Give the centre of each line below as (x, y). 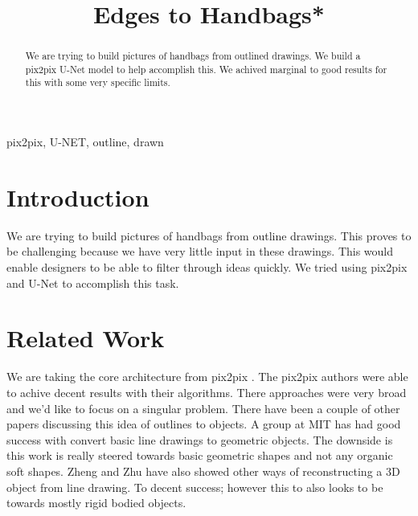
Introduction (78, 197)
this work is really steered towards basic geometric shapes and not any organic (200, 455)
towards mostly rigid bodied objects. (96, 503)
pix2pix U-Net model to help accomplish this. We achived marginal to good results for (206, 69)
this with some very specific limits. (98, 82)
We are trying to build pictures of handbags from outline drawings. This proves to (209, 235)
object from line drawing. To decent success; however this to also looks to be (195, 487)
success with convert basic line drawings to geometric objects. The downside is (200, 439)
